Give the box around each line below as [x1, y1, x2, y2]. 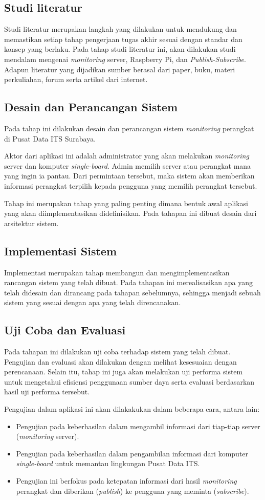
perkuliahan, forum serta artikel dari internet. [4, 74, 148, 85]
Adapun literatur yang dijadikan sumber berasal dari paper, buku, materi [4, 64, 235, 74]
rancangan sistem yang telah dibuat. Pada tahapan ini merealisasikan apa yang [4, 277, 253, 288]
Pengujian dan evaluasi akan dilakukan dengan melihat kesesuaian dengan [4, 356, 237, 367]
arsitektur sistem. [4, 217, 59, 228]
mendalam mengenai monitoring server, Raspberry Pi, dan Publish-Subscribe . [4, 53, 246, 64]
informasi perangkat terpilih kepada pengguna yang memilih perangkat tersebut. [4, 180, 257, 191]
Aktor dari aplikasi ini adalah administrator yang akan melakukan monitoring [4, 150, 249, 161]
